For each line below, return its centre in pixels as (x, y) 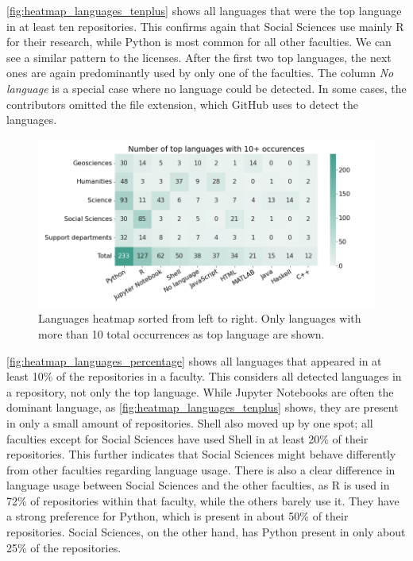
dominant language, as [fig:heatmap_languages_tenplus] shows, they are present (203, 407)
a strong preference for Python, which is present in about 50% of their (178, 516)
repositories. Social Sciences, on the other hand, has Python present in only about (206, 532)
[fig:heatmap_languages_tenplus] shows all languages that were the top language (204, 10)
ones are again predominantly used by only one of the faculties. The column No (200, 73)
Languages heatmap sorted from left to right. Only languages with (200, 318)
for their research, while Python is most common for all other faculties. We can (199, 42)
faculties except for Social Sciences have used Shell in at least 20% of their (187, 438)
